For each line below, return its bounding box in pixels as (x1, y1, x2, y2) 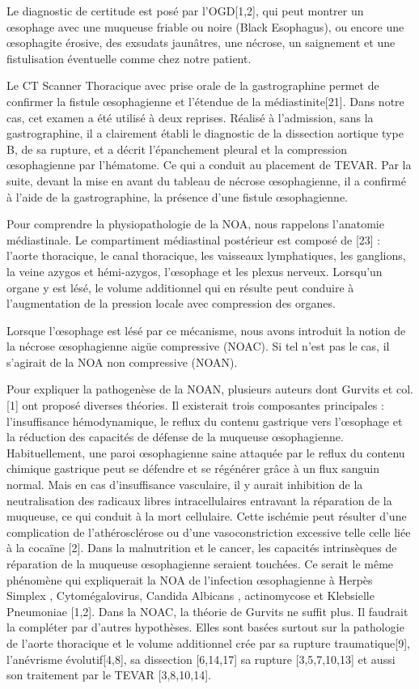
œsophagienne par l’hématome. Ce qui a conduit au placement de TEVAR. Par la (6, 156, 412, 173)
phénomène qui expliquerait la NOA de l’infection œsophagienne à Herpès (6, 571, 373, 588)
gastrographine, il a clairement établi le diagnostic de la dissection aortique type (6, 125, 404, 142)
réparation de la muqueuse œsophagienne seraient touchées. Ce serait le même (6, 555, 394, 572)
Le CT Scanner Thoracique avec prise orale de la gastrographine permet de (6, 77, 379, 94)
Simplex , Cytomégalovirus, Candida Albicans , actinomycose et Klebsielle (6, 587, 375, 604)
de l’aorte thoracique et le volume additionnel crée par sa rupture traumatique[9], (6, 634, 410, 651)
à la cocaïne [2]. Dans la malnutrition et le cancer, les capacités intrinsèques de (6, 539, 397, 556)
